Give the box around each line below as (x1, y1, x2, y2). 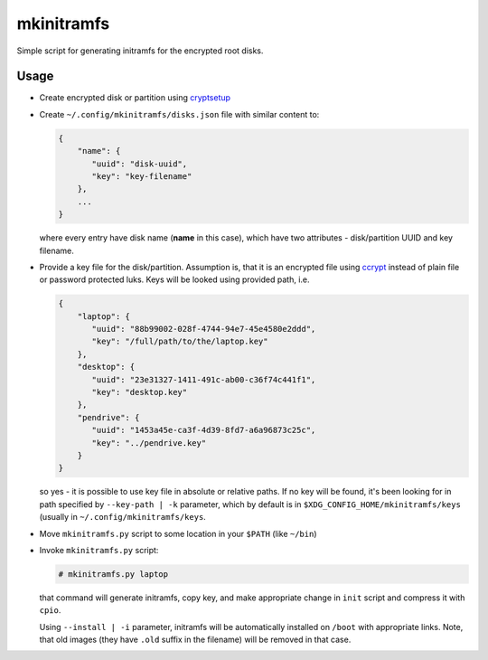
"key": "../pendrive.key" (91, 438, 207, 448)
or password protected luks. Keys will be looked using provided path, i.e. (39, 274, 311, 285)
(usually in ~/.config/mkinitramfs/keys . (39, 512, 207, 523)
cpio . (39, 605, 61, 616)
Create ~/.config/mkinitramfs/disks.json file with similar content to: (39, 108, 320, 119)
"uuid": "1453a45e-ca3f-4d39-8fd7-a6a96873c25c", (91, 425, 316, 436)
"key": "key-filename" (91, 172, 192, 181)
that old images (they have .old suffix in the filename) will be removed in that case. (39, 634, 352, 646)
